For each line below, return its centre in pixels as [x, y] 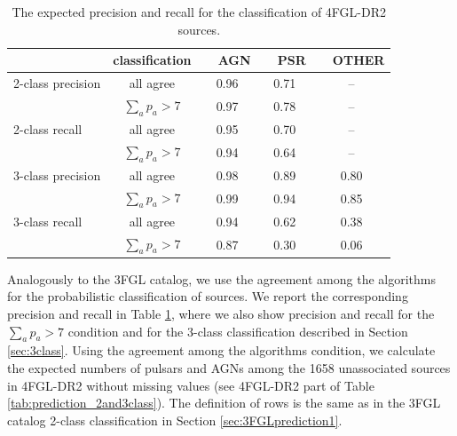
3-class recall [48, 221]
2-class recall [48, 128]
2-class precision [57, 83]
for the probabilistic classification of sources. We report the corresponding [208, 296]
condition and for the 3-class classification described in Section [238, 331]
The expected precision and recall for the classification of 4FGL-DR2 [199, 12]
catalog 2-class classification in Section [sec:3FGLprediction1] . [175, 420]
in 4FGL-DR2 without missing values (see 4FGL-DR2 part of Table [191, 385]
